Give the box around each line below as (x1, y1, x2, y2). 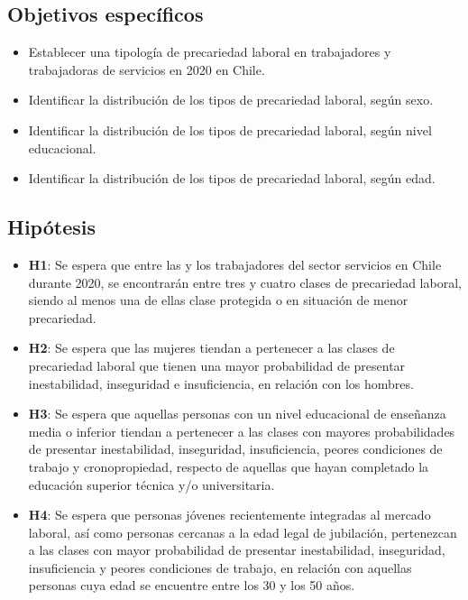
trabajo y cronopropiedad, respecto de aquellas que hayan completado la (28, 457, 429, 475)
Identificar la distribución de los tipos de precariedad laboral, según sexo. (28, 90, 434, 109)
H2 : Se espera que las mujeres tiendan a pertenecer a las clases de (28, 338, 395, 357)
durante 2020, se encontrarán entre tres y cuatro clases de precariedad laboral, (28, 272, 462, 291)
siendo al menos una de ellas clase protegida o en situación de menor (28, 291, 408, 309)
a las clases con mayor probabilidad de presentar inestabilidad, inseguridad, (28, 540, 445, 559)
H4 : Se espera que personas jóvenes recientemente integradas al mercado (28, 505, 431, 524)
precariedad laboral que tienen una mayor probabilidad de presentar (28, 355, 406, 374)
